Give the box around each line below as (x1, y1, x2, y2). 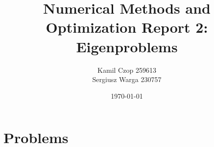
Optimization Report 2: (46, 17, 208, 37)
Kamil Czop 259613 (97, 64, 156, 75)
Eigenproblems (76, 36, 178, 56)
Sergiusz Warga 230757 (92, 74, 162, 84)
